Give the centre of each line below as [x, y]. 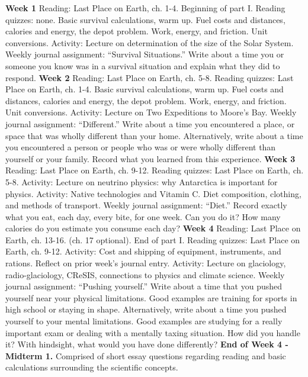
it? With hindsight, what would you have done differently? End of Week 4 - [147, 344]
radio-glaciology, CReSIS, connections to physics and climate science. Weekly [145, 274]
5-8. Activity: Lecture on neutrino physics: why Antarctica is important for [142, 181]
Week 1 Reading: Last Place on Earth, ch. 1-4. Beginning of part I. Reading [145, 8]
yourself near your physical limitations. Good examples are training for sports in [151, 297]
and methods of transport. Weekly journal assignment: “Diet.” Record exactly [146, 205]
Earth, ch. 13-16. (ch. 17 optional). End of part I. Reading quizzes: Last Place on [153, 239]
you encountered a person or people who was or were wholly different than [141, 147]
